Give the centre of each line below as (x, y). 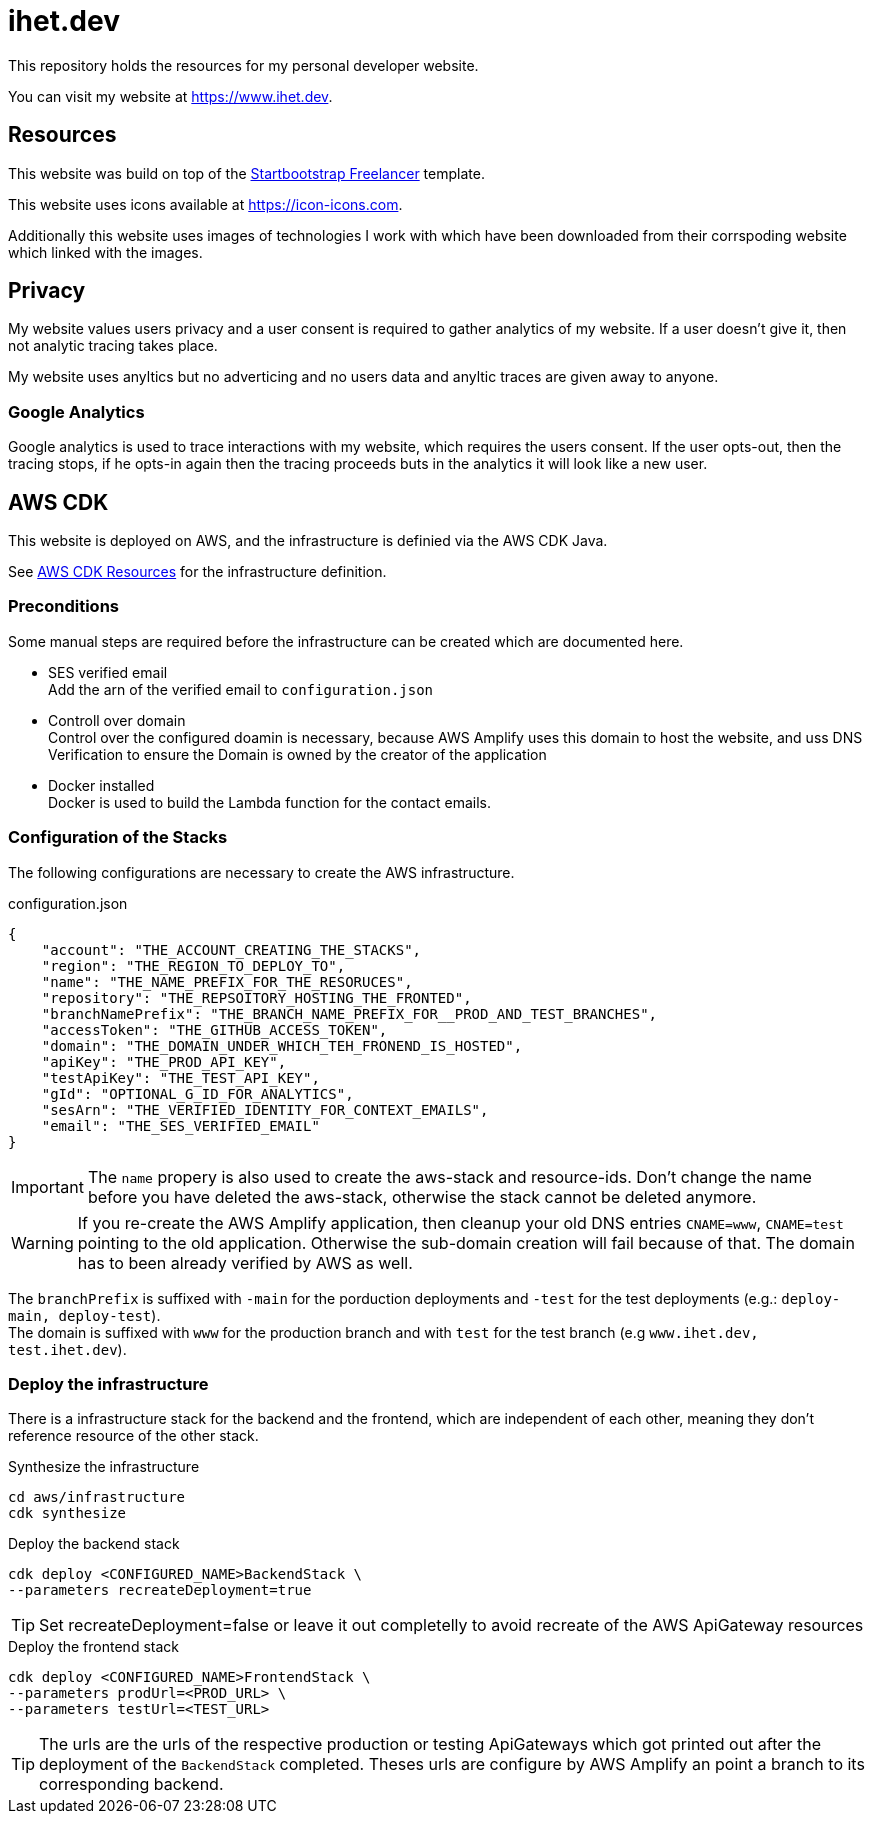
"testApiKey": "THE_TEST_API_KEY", (180, 1077)
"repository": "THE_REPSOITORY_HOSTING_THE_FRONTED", (256, 997)
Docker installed (101, 785)
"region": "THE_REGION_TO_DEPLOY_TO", (193, 965)
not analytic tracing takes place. (113, 346)
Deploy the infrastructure (108, 1383)
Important (47, 1186)
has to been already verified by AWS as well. (245, 1262)
